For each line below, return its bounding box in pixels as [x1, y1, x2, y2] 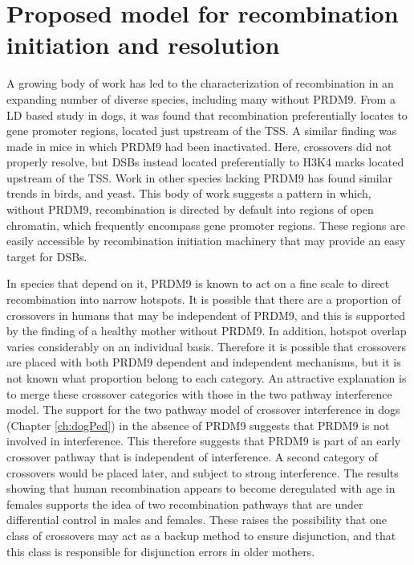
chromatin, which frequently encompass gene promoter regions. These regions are [6, 216, 405, 233]
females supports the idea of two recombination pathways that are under [6, 495, 363, 512]
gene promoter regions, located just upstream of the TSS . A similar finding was [6, 122, 397, 139]
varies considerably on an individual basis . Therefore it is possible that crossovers [6, 338, 407, 354]
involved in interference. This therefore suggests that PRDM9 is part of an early [6, 432, 401, 449]
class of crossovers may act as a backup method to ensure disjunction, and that [6, 526, 396, 543]
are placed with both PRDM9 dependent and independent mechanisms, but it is [6, 354, 401, 371]
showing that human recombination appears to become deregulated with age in [6, 480, 396, 497]
